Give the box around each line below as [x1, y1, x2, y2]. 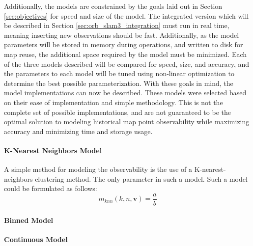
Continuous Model [4, 234, 68, 244]
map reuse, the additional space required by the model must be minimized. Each [4, 49, 247, 59]
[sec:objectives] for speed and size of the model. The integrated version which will [4, 10, 249, 21]
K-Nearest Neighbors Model [4, 145, 102, 155]
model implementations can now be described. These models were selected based [4, 87, 247, 98]
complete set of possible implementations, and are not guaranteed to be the [4, 107, 231, 117]
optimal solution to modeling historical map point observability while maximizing [4, 116, 250, 127]
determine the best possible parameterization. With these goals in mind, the [4, 78, 233, 88]
